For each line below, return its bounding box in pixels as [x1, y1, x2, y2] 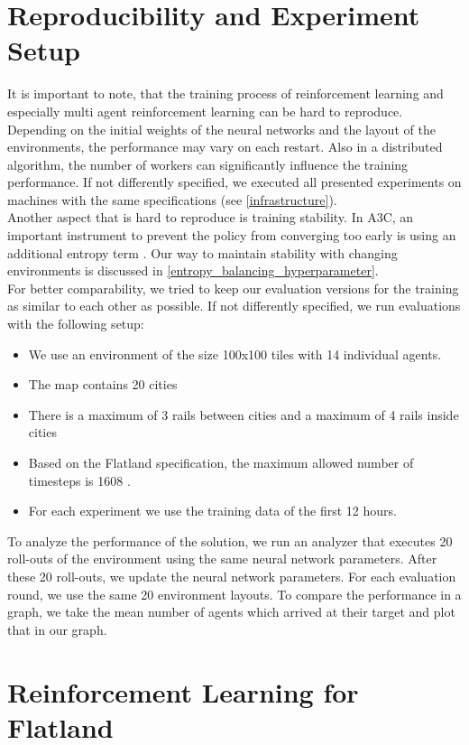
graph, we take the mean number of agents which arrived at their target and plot [7, 602, 455, 621]
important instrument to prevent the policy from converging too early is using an [7, 226, 456, 245]
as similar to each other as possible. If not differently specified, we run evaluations [7, 296, 461, 315]
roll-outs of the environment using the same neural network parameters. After [7, 549, 437, 568]
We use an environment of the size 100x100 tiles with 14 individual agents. [28, 344, 442, 363]
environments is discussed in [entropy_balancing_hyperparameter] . [7, 261, 379, 280]
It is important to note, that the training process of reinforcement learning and [7, 84, 444, 103]
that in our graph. [7, 619, 107, 638]
